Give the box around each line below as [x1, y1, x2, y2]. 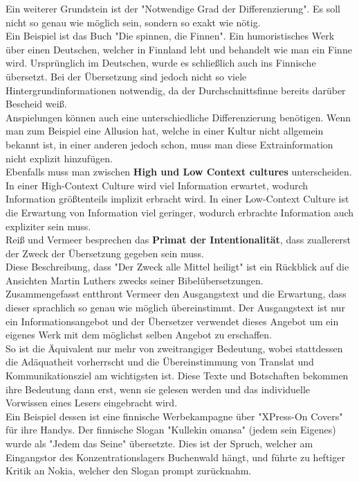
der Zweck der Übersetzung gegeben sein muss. [6, 246, 204, 260]
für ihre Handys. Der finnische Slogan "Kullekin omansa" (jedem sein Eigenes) [6, 422, 336, 437]
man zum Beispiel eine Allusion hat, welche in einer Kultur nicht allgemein [6, 123, 324, 138]
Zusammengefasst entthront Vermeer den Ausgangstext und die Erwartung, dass [6, 286, 347, 301]
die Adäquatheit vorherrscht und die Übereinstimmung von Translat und [6, 354, 314, 369]
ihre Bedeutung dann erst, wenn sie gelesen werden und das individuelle [6, 381, 311, 396]
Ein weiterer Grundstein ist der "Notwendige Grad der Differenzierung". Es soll [6, 1, 340, 15]
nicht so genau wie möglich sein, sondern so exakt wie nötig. [6, 15, 261, 29]
